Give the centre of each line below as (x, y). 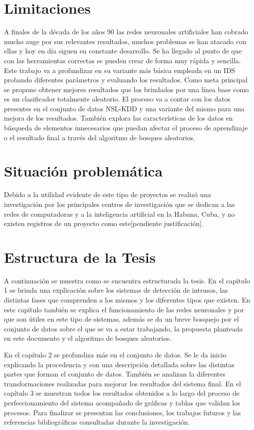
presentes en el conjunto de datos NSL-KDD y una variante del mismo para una (124, 108)
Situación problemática (83, 171)
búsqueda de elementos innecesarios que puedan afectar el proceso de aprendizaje (126, 128)
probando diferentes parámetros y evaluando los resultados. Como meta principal (126, 80)
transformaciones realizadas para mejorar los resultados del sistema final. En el (123, 383)
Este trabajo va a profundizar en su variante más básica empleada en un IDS (120, 70)
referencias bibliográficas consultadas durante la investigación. (97, 422)
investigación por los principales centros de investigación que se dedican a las (119, 204)
